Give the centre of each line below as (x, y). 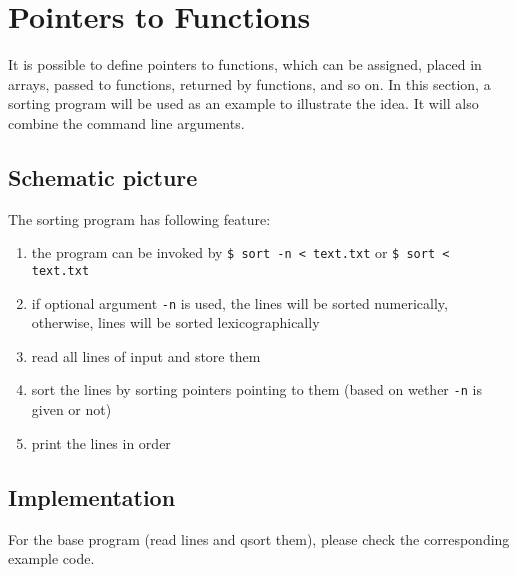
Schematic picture (103, 176)
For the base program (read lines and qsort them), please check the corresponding (259, 538)
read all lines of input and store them (146, 355)
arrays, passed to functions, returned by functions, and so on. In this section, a (249, 83)
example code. (51, 558)
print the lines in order (101, 442)
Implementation (92, 496)
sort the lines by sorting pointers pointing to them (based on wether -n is (256, 389)
